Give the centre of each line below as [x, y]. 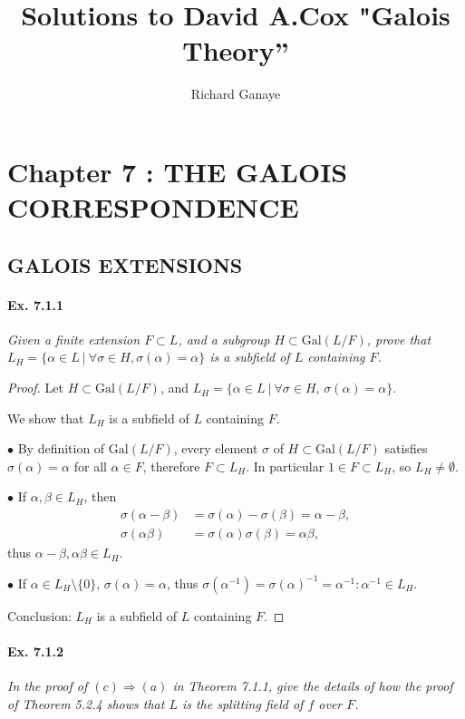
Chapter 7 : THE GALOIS [178, 171]
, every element [216, 448]
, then [100, 496]
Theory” [236, 50]
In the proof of [48, 686]
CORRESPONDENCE [153, 207]
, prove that [399, 339]
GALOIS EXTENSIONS [125, 264]
